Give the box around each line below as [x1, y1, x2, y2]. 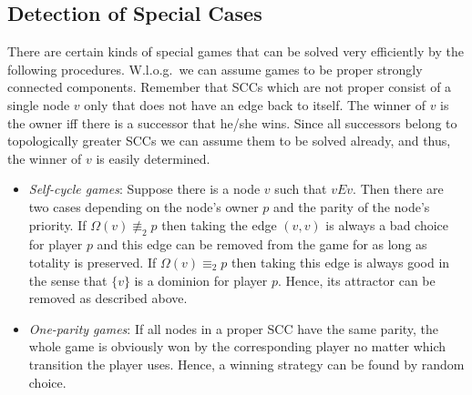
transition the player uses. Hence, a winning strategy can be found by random [28, 354, 465, 373]
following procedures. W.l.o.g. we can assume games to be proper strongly [7, 59, 423, 78]
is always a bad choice [325, 215, 449, 234]
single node [7, 95, 70, 114]
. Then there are [353, 179, 444, 198]
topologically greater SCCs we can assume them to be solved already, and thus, [7, 131, 451, 150]
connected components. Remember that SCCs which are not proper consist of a [7, 77, 452, 96]
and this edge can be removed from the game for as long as [97, 235, 427, 254]
